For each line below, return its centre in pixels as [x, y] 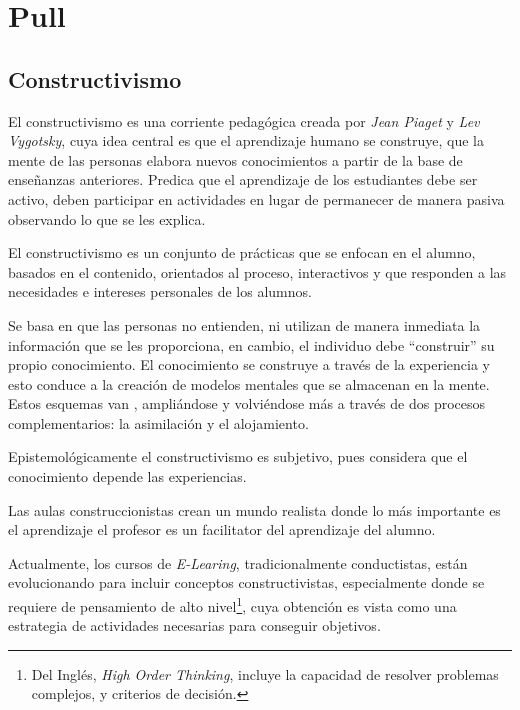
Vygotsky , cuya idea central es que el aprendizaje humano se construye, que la [246, 140]
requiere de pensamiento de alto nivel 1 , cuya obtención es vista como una [232, 604]
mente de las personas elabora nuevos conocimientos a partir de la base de [235, 159]
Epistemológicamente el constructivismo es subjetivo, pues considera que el [238, 456]
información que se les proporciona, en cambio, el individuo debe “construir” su [251, 344]
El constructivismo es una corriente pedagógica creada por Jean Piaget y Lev [244, 120]
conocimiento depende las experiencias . [127, 476]
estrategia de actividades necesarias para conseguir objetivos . [194, 625]
